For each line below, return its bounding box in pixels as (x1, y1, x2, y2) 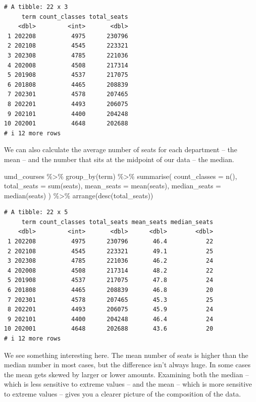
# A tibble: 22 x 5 (4, 209, 68, 216)
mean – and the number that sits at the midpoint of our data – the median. (4, 154, 234, 164)
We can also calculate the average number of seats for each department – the (4, 144, 237, 155)
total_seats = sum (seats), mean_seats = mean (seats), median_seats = (4, 180, 221, 191)
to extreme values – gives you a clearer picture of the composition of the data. (4, 388, 241, 399)
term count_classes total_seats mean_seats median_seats (21, 218, 213, 226)
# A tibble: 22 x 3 (4, 3, 68, 10)
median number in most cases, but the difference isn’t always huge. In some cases (4, 359, 251, 370)
